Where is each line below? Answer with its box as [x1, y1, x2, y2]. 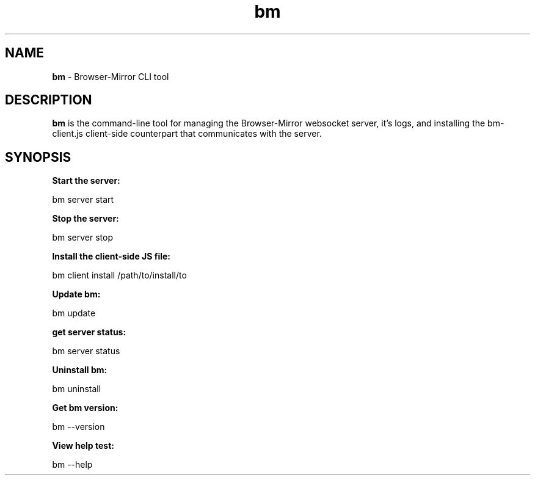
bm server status [52, 346, 120, 357]
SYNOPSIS [5, 149, 71, 165]
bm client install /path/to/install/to [52, 270, 187, 281]
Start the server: [52, 175, 120, 186]
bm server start [52, 194, 114, 205]
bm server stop [52, 232, 113, 243]
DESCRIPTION [5, 92, 92, 108]
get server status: [52, 327, 126, 338]
